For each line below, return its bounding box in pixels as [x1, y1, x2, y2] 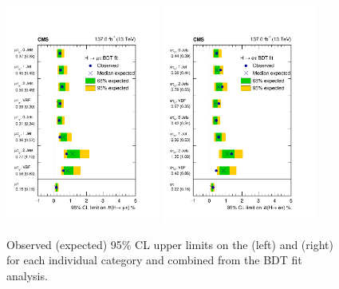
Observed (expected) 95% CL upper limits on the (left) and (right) [6, 236, 333, 252]
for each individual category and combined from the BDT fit [6, 251, 302, 268]
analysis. [6, 267, 48, 283]
